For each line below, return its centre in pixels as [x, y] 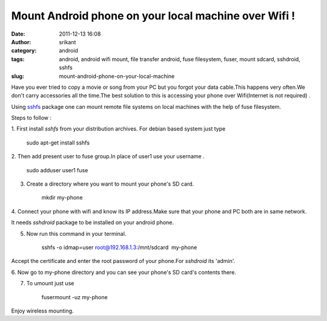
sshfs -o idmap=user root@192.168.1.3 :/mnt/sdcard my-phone [119, 247]
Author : [21, 42]
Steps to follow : [31, 118]
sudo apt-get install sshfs [58, 143]
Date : [18, 34]
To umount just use [50, 284]
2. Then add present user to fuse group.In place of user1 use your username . [108, 157]
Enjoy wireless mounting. [42, 311]
